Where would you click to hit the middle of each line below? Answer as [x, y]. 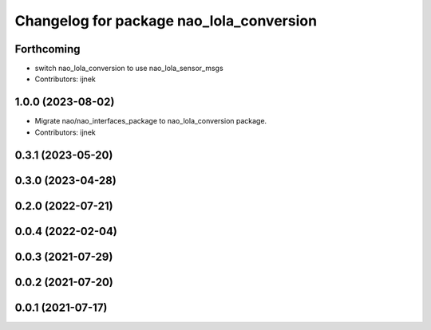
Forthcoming [47, 49]
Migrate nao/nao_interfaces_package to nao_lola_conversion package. [151, 121]
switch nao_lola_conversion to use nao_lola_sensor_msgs [129, 69]
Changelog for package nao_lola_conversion [166, 21]
